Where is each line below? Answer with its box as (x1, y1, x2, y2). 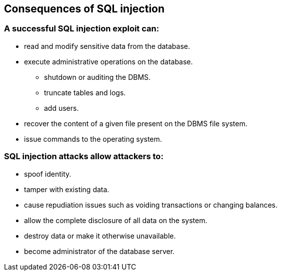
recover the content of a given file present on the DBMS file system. (24, 119, 247, 128)
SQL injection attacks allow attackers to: (4, 151, 163, 162)
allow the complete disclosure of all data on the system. (24, 216, 207, 225)
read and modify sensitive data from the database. (24, 41, 190, 50)
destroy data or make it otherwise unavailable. (24, 231, 176, 240)
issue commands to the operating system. (24, 134, 162, 143)
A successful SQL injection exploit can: (4, 23, 159, 34)
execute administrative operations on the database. (24, 57, 193, 66)
